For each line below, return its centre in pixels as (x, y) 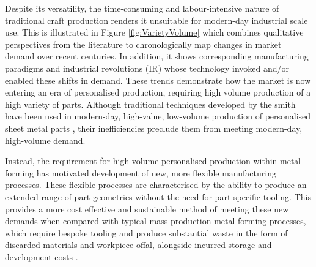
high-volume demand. (45, 140)
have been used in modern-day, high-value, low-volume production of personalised (158, 116)
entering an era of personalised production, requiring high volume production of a (158, 92)
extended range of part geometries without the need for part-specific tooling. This (158, 196)
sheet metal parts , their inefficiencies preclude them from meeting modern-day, (154, 128)
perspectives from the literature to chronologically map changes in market (143, 44)
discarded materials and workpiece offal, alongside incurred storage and (138, 245)
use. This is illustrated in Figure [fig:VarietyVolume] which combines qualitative (154, 32)
